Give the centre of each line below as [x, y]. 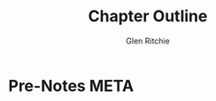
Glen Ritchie [148, 41]
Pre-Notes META [71, 85]
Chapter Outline [148, 16]
